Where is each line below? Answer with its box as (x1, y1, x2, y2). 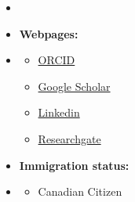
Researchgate (38, 130, 101, 146)
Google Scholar (38, 78, 111, 94)
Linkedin (38, 104, 80, 121)
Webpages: (19, 25, 78, 41)
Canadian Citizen (38, 183, 122, 200)
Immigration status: (19, 157, 130, 173)
